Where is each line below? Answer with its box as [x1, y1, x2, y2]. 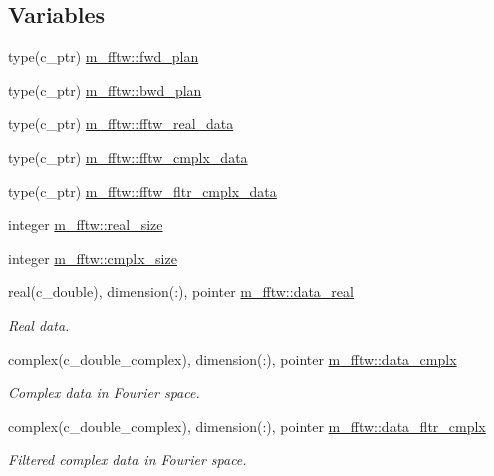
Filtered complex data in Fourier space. [8, 449, 247, 470]
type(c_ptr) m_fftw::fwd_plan [8, 46, 199, 67]
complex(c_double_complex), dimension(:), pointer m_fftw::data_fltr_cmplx [8, 415, 486, 436]
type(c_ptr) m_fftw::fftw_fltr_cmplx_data [8, 180, 277, 201]
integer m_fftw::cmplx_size [8, 247, 177, 268]
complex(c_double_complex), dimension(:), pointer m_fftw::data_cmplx [8, 348, 457, 369]
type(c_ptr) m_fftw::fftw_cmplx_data [8, 146, 248, 167]
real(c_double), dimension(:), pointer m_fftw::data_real [8, 281, 354, 302]
